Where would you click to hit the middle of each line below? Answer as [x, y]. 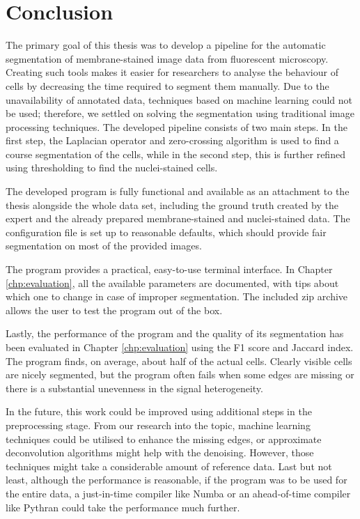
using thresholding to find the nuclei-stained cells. [112, 168]
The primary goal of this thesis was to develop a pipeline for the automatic [166, 45]
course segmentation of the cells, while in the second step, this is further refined [175, 154]
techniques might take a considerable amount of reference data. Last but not [169, 466]
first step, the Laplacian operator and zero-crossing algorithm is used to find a [172, 140]
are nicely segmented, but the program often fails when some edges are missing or [180, 374]
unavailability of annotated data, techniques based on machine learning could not [179, 99]
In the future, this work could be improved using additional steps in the [159, 411]
